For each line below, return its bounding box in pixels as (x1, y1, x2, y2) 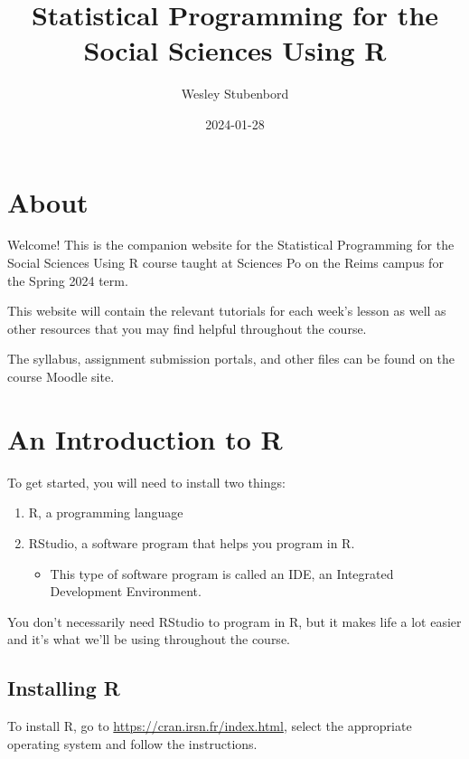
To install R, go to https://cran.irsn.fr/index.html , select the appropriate (7, 716, 412, 735)
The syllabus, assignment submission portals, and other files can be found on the (7, 349, 455, 368)
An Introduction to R (7, 420, 283, 457)
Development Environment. (50, 582, 202, 601)
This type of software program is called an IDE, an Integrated (50, 564, 394, 583)
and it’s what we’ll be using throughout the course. (7, 630, 290, 649)
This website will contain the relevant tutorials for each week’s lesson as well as (7, 301, 446, 320)
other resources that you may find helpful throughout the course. (7, 318, 367, 337)
